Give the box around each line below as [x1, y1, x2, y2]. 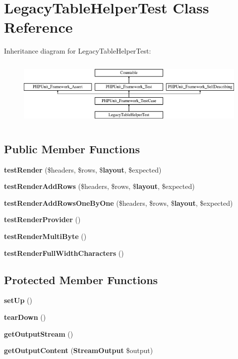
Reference [4, 17, 73, 37]
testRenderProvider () [4, 214, 81, 225]
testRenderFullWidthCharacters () [4, 247, 124, 258]
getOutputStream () [4, 328, 73, 339]
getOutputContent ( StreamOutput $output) [4, 345, 153, 356]
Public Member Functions [4, 141, 140, 156]
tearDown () [4, 311, 46, 322]
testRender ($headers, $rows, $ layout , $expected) [4, 164, 162, 175]
